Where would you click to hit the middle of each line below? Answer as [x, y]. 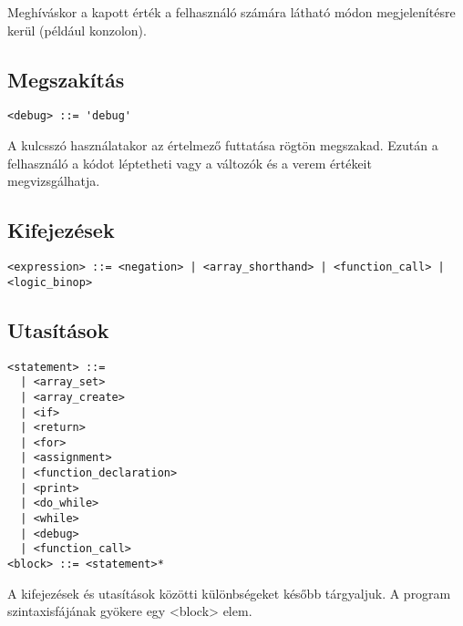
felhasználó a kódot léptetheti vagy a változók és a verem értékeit [190, 163]
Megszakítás [66, 79]
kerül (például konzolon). [77, 30]
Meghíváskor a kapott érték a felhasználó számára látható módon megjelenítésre [231, 12]
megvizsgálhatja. [54, 181]
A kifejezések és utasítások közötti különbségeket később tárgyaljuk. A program [229, 593]
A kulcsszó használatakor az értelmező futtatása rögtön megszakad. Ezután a [223, 145]
